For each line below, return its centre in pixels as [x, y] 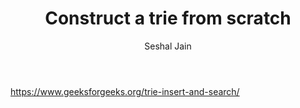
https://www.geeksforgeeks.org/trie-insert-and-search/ [125, 91]
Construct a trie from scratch [168, 18]
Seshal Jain [168, 46]
